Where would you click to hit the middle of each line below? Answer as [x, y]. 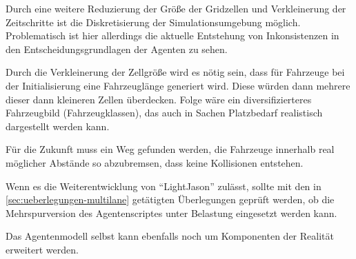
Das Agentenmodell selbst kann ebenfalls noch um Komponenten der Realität [170, 236]
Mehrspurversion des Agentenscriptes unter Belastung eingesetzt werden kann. [171, 213]
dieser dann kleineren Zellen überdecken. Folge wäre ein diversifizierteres [159, 99]
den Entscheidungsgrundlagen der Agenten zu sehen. [117, 49]
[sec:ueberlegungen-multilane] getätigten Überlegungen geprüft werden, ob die [170, 199]
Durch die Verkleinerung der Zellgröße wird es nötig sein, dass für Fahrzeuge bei [175, 72]
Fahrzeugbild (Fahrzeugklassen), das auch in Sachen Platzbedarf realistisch [164, 113]
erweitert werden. [42, 249]
